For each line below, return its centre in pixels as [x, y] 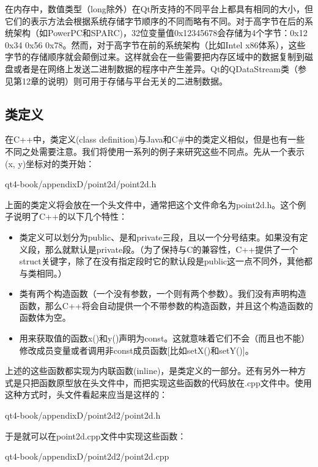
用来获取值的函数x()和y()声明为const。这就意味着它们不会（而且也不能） [165, 338]
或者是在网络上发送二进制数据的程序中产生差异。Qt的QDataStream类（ [155, 68]
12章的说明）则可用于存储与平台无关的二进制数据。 [124, 80]
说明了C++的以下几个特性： [70, 216]
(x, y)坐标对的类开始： [50, 163]
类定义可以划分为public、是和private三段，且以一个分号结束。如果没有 [159, 237]
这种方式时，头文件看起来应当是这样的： [86, 394]
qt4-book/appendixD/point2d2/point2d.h [83, 415]
